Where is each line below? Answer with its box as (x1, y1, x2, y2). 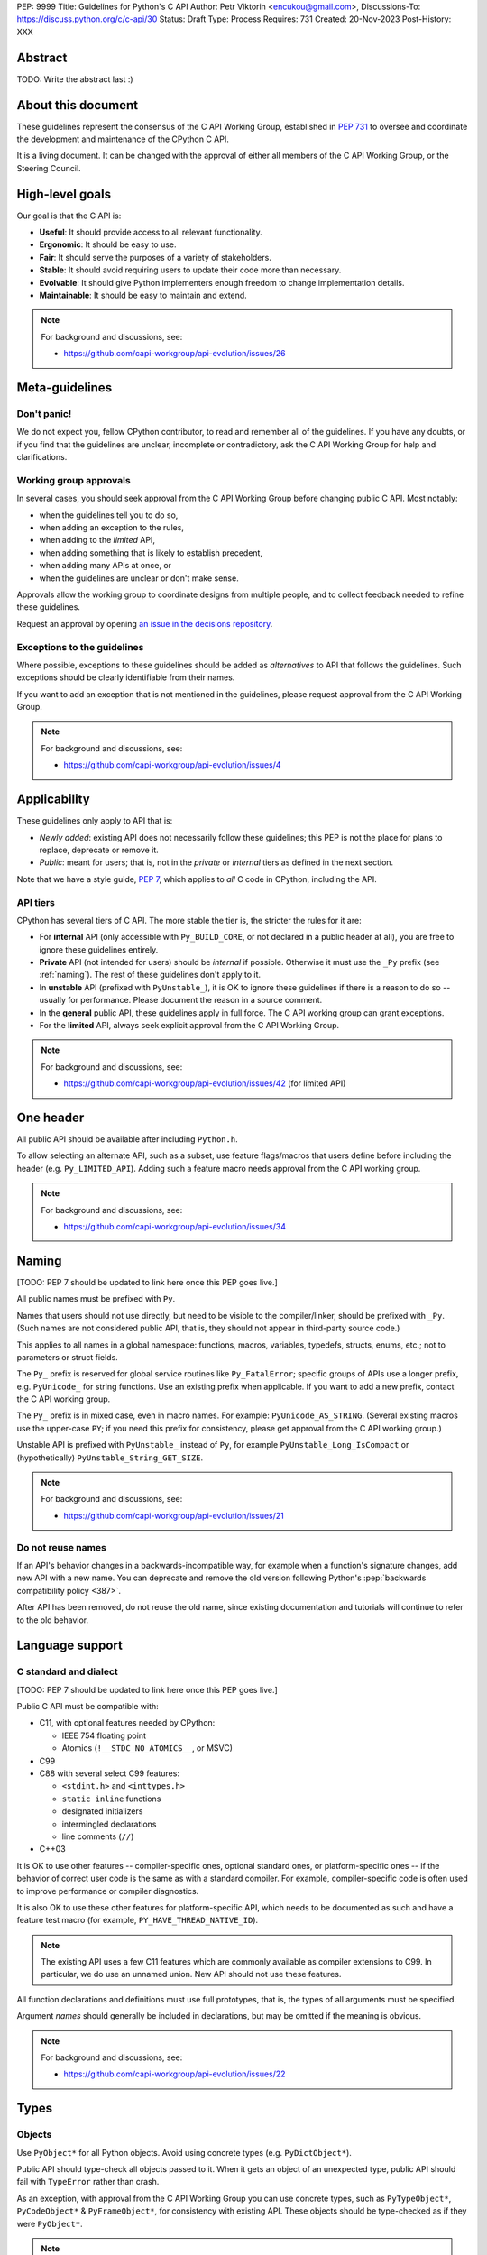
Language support (16, 1638, 124, 1653)
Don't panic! (16, 407, 72, 419)
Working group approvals (16, 474, 131, 486)
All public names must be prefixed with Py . (16, 1293, 176, 1304)
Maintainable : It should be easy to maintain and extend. (39, 290, 247, 301)
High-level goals (16, 186, 112, 202)
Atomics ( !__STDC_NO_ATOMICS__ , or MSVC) (61, 1743, 234, 1753)
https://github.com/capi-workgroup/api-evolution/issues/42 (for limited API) (63, 1078, 346, 1089)
